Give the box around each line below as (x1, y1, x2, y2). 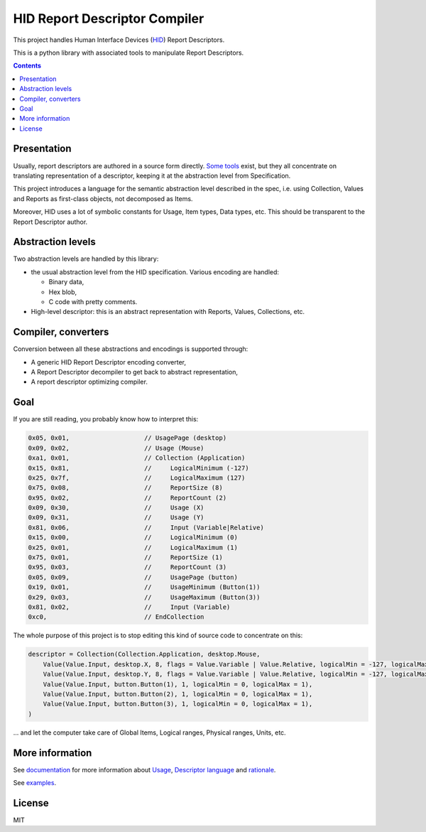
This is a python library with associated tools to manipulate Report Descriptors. (13, 48, 244, 57)
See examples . (13, 778, 57, 787)
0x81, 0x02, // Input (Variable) (28, 603, 231, 611)
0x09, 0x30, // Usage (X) (28, 504, 204, 512)
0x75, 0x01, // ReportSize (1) (28, 553, 223, 561)
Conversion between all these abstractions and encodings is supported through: (13, 345, 248, 353)
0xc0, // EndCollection (28, 613, 204, 621)
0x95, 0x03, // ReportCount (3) (28, 563, 227, 571)
